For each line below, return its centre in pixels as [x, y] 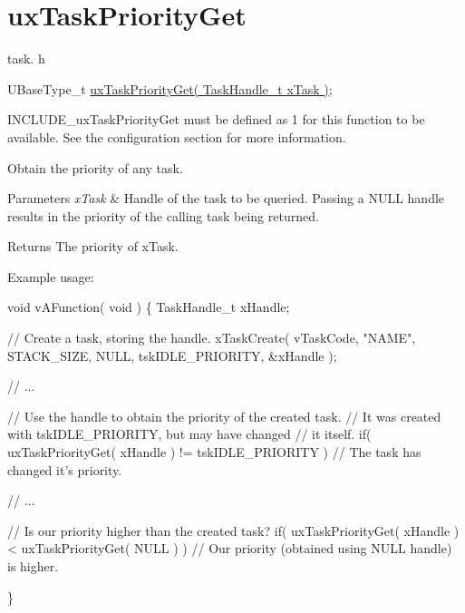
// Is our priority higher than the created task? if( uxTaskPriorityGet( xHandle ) [233, 530]
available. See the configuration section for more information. [177, 136]
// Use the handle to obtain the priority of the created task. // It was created [224, 416]
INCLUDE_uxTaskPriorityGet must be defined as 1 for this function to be [216, 119]
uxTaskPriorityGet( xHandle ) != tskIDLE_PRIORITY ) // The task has [214, 452]
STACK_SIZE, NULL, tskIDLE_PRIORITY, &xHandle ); [172, 355]
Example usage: [51, 276]
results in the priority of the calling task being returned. [163, 215]
